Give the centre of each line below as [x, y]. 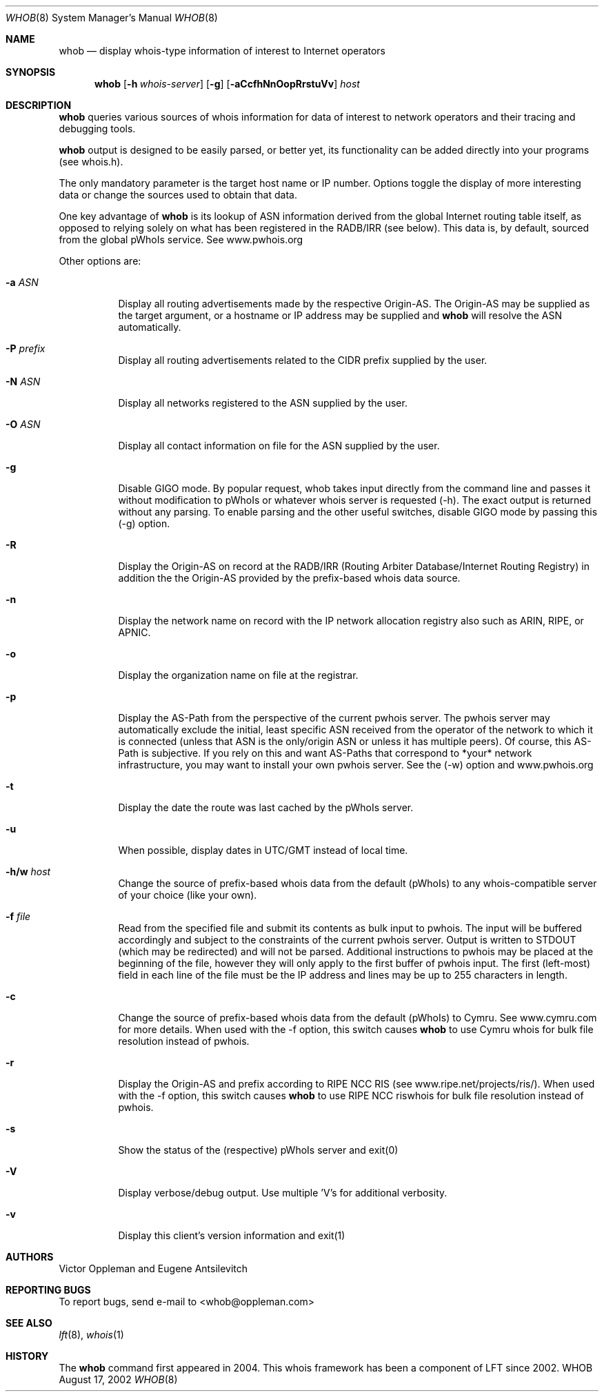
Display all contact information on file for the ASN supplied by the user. [279, 446]
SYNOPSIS [31, 72]
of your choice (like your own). [188, 895]
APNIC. [134, 632]
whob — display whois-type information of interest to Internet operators [222, 51]
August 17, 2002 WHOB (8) [118, 1379]
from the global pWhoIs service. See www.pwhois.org [181, 239]
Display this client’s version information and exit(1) [232, 1235]
